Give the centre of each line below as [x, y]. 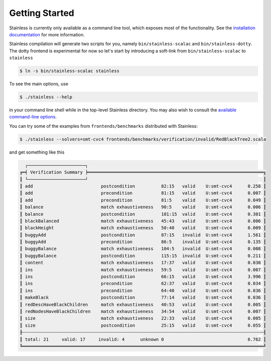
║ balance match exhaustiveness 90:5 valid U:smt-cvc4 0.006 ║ [143, 207]
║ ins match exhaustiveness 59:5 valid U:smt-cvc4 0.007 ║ [143, 270]
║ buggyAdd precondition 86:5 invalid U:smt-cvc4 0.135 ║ [143, 242]
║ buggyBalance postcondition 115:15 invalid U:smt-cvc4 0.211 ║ [143, 256]
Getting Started [42, 13]
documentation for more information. [47, 34]
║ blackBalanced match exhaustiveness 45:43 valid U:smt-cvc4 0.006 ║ [143, 221]
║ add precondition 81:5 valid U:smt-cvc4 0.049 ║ [143, 200]
